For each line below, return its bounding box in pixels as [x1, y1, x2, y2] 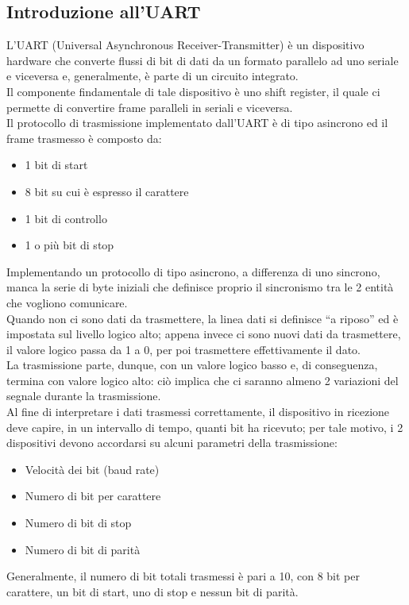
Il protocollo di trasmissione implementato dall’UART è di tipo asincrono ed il [6, 114, 388, 131]
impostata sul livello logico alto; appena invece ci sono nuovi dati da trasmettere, [6, 326, 401, 342]
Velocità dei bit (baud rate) [25, 460, 160, 477]
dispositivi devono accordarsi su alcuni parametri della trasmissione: [6, 434, 338, 451]
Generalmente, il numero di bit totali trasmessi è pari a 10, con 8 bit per [6, 568, 361, 584]
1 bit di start [25, 156, 88, 173]
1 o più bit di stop [25, 237, 114, 253]
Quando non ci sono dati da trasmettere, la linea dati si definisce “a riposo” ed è [6, 310, 399, 326]
